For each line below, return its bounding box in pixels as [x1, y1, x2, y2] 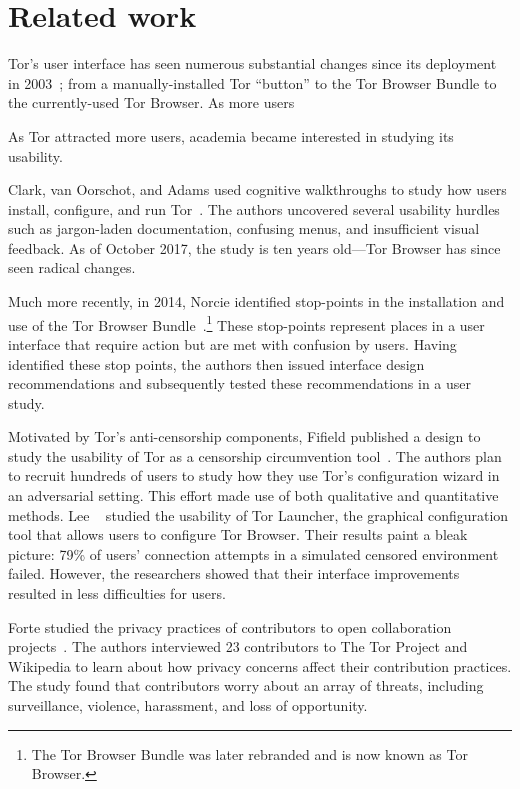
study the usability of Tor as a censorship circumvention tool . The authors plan [8, 445, 502, 466]
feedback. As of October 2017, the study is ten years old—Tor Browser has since [8, 237, 501, 258]
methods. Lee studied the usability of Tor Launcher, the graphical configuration [8, 504, 509, 525]
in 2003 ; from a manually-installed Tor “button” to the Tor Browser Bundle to [8, 72, 497, 93]
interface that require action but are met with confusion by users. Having [8, 333, 457, 354]
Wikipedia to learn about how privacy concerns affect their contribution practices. [8, 655, 512, 676]
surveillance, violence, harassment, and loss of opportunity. [8, 695, 368, 715]
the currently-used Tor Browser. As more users [8, 92, 295, 113]
